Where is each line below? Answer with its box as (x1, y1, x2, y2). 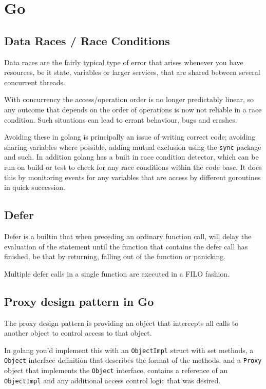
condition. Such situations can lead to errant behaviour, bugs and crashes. (4, 114, 237, 125)
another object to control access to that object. (4, 327, 152, 338)
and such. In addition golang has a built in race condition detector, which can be (4, 151, 259, 162)
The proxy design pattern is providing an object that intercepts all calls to (4, 317, 239, 328)
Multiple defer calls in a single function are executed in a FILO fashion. (4, 268, 230, 279)
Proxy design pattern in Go (4, 293, 154, 309)
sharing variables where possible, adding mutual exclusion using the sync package (4, 141, 261, 152)
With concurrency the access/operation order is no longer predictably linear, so (4, 94, 254, 105)
